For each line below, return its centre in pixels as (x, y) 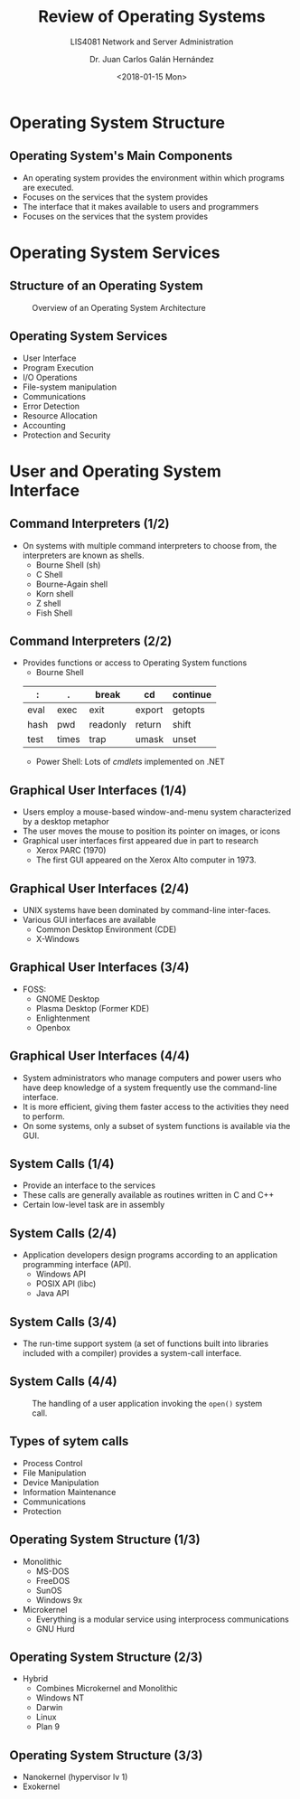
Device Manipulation (61, 1482)
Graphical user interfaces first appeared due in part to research (141, 841)
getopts (188, 710)
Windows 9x (59, 1600)
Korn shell (55, 593)
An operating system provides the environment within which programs (153, 177)
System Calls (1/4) (62, 1164)
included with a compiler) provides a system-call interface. (132, 1353)
